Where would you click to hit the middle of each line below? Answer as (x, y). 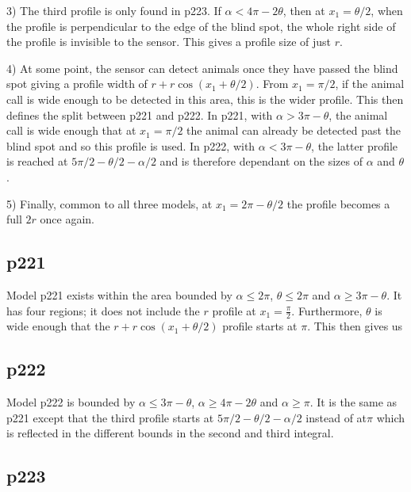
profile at (234, 310)
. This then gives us (355, 326)
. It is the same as (353, 402)
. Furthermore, (327, 310)
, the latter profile (355, 145)
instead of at (336, 417)
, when (387, 10)
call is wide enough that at (71, 130)
